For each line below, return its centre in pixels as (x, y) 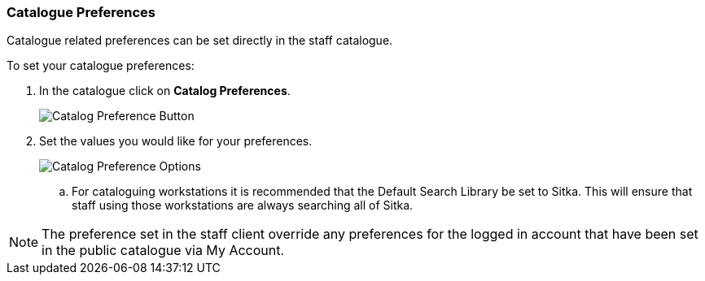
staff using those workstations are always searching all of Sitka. (243, 205)
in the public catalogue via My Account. (163, 251)
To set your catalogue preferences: (101, 66)
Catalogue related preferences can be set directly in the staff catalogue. (200, 41)
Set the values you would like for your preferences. (176, 141)
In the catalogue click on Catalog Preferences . (165, 91)
